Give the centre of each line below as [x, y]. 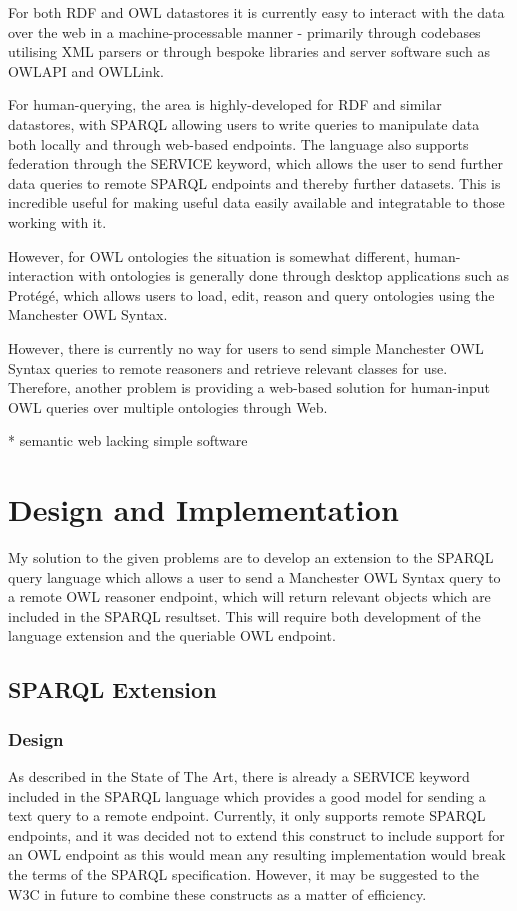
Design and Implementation [203, 509]
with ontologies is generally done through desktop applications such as [294, 275]
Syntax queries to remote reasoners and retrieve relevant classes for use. [228, 367]
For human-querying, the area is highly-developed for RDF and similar [225, 104]
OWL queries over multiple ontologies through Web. [168, 406]
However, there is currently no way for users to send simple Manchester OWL [246, 347]
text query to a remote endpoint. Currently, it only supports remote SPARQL [247, 815]
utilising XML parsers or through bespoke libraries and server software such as [249, 51]
